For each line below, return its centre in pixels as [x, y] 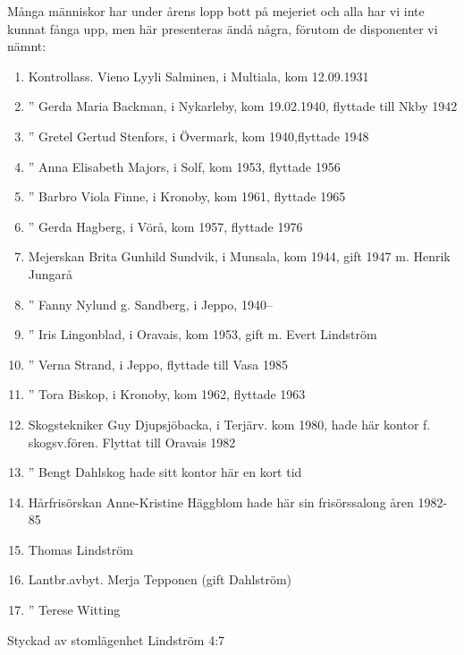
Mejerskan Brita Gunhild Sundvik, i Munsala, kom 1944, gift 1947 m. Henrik [239, 256]
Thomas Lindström [80, 549]
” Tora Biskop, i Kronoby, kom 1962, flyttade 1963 [167, 394]
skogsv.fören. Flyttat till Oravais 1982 [132, 442]
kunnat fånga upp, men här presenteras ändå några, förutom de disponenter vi [223, 28]
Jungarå [51, 273]
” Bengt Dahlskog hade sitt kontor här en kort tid [165, 472]
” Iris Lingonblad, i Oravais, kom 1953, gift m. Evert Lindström [202, 334]
